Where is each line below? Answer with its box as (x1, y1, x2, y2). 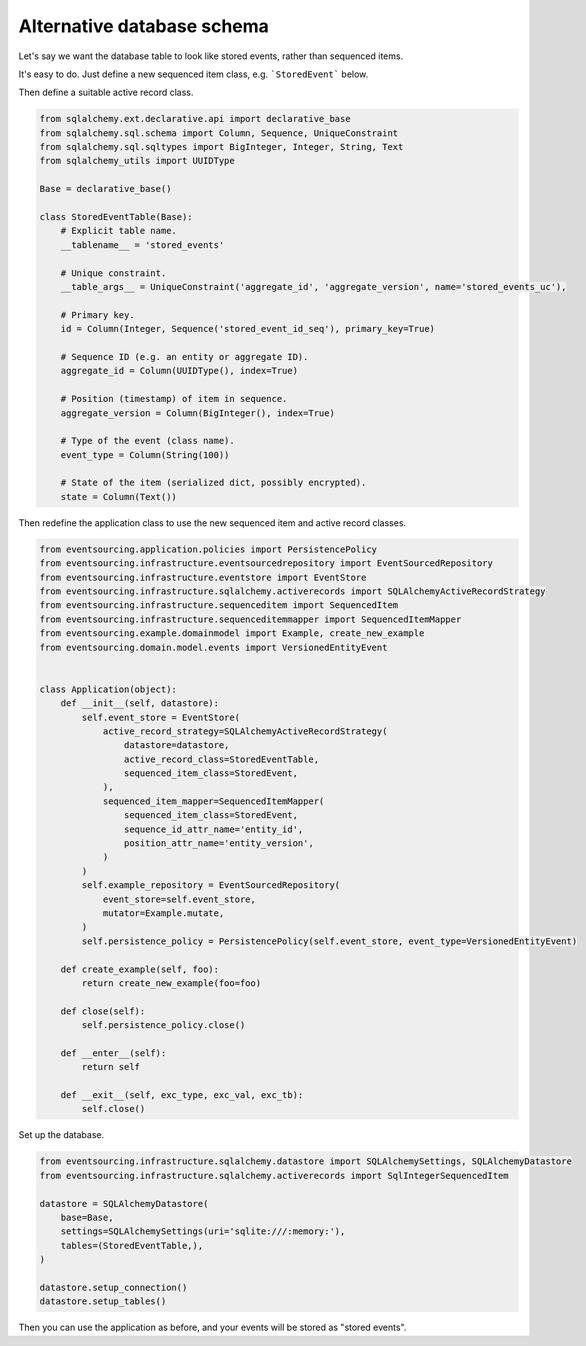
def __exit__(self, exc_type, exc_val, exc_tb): (60, 1090, 304, 1101)
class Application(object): (39, 683, 177, 695)
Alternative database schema (18, 15, 270, 37)
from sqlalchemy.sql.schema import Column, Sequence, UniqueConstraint (39, 127, 399, 139)
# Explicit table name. (60, 225, 177, 237)
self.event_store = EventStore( (81, 711, 240, 723)
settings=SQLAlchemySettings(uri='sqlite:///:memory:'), (60, 1226, 346, 1237)
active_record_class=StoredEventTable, (123, 753, 320, 765)
